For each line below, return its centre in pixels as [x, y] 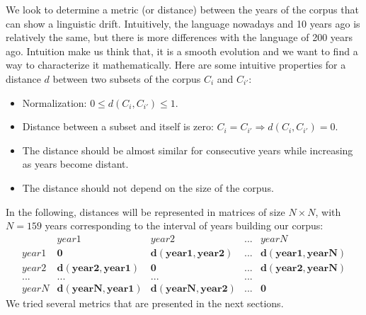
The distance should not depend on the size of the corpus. [148, 187]
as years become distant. [75, 164]
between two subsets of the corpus [127, 78]
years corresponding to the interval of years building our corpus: [184, 225]
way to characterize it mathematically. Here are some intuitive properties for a [176, 65]
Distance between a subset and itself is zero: [118, 126]
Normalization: [55, 102]
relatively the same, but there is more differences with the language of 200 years [179, 37]
